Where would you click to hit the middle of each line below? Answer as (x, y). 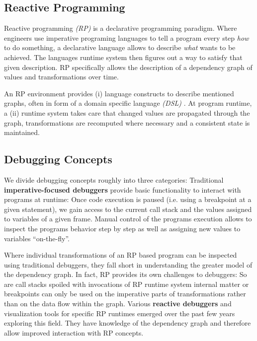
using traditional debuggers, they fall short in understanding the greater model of (128, 264)
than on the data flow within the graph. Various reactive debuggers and (118, 304)
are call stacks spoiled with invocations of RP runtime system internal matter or (127, 284)
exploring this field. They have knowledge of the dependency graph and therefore (128, 323)
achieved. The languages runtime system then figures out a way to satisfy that (123, 57)
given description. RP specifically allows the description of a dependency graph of (128, 67)
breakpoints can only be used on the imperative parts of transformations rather (125, 294)
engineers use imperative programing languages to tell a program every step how (127, 37)
